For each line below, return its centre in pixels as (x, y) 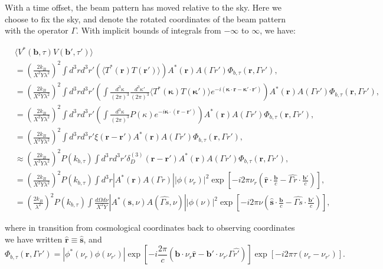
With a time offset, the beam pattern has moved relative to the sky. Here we (143, 7)
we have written (34, 239)
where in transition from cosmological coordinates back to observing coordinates (150, 228)
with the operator (37, 30)
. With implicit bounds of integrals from (149, 30)
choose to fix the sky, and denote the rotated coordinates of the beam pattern (145, 19)
